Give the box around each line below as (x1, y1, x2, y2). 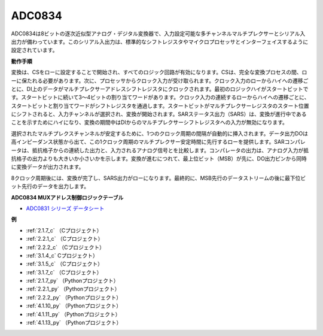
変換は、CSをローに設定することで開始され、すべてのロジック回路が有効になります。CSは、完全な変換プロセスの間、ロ (11, 69, 307, 76)
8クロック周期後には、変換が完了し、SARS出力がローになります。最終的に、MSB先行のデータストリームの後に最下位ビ (11, 174, 306, 181)
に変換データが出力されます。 (11, 164, 84, 171)
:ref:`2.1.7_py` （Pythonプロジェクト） (26, 277, 119, 284)
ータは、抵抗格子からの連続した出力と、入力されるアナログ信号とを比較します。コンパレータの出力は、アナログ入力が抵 (11, 147, 309, 154)
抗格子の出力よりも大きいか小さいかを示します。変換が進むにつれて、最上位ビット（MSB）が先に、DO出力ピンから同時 (11, 155, 307, 162)
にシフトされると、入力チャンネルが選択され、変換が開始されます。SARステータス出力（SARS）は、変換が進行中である (11, 111, 307, 118)
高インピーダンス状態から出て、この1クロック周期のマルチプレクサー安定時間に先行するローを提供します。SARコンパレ (11, 138, 306, 146)
